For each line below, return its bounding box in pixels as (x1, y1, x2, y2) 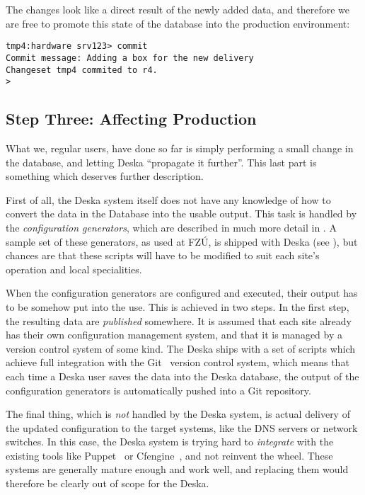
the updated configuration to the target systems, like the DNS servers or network (6, 420, 358, 435)
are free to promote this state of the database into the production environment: (6, 16, 350, 30)
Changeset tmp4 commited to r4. (6, 64, 158, 75)
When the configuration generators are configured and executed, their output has (6, 285, 358, 300)
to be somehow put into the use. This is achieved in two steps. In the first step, (6, 299, 349, 314)
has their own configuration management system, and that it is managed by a (6, 327, 342, 342)
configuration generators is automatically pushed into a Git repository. (6, 382, 311, 397)
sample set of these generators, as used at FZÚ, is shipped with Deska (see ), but (6, 234, 358, 249)
